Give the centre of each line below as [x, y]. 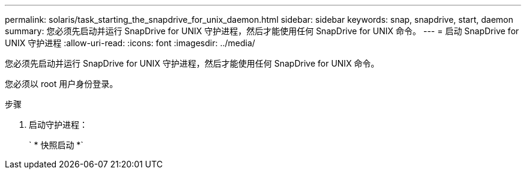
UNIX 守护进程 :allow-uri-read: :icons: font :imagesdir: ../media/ [130, 43]
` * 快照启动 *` [56, 145]
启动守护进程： [58, 124]
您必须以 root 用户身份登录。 [62, 84]
